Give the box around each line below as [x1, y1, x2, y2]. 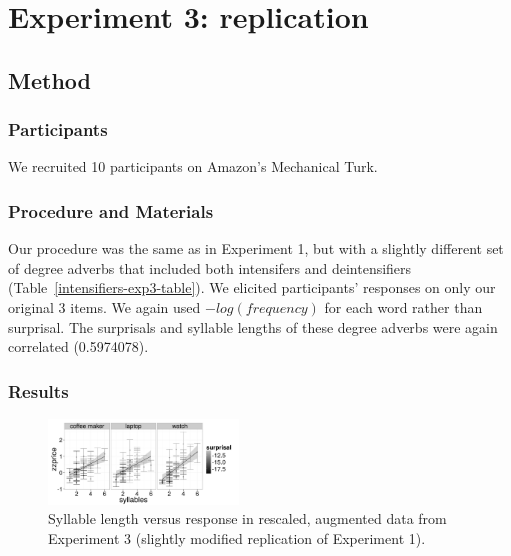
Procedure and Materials [8, 198, 214, 223]
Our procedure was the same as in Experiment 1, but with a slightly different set [8, 238, 504, 259]
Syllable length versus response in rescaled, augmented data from [48, 508, 447, 529]
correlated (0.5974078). [8, 336, 149, 357]
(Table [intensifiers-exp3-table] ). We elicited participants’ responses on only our [8, 277, 496, 298]
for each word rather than [324, 296, 483, 317]
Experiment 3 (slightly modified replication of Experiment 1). [48, 527, 426, 548]
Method [8, 64, 91, 95]
